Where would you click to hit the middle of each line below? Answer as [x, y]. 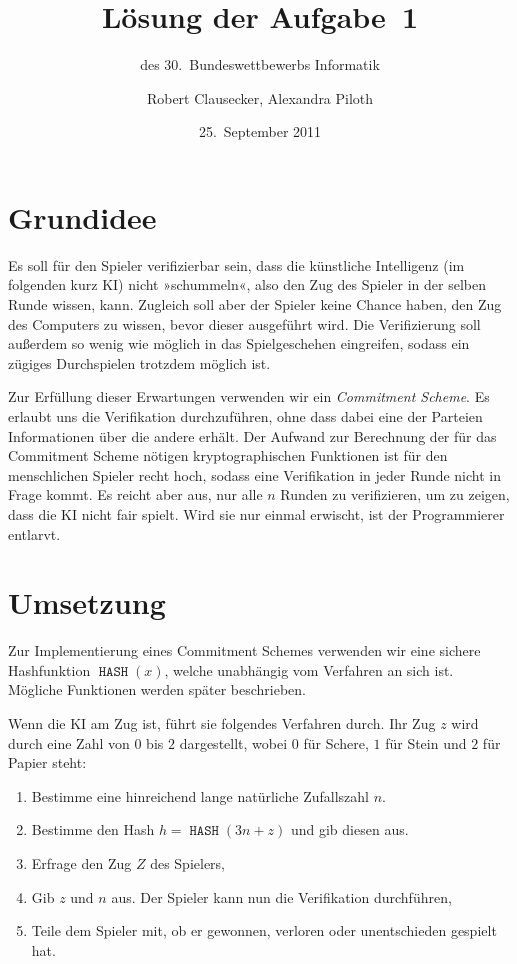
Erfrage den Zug [81, 863]
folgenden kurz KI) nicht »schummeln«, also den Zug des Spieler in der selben [247, 284]
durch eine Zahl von [69, 742]
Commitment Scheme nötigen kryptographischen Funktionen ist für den [228, 455]
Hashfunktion [49, 669]
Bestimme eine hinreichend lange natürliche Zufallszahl [200, 795]
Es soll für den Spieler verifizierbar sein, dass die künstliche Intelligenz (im [236, 264]
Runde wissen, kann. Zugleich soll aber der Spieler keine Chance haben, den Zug [255, 304]
